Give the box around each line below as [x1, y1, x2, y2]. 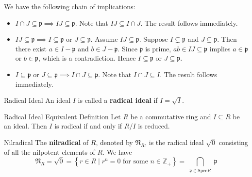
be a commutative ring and [130, 111, 211, 121]
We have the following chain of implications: [4, 1, 135, 11]
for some [123, 158, 148, 165]
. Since [118, 43, 137, 53]
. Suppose [139, 34, 168, 44]
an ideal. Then [4, 121, 47, 131]
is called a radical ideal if [78, 95, 158, 105]
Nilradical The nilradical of [4, 137, 89, 147]
